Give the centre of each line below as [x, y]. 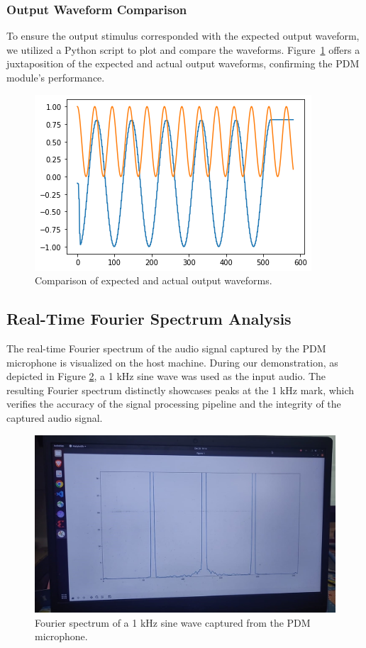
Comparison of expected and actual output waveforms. [154, 280]
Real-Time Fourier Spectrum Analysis [149, 319]
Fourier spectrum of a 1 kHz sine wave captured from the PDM [173, 622]
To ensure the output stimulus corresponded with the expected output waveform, [183, 36]
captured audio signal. [55, 417]
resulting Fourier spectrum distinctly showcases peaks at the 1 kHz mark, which [181, 390]
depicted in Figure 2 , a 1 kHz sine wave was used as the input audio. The [166, 376]
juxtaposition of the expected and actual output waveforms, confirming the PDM [183, 63]
